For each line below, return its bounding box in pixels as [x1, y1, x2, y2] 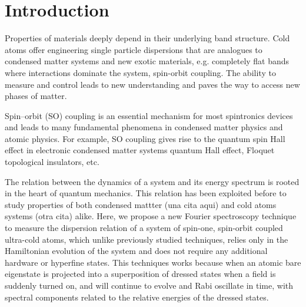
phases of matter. [5, 90, 67, 102]
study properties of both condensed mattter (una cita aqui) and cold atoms [5, 198, 277, 210]
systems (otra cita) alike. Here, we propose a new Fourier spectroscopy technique [5, 210, 297, 222]
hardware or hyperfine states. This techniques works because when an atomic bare [5, 256, 301, 268]
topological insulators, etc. [5, 156, 99, 168]
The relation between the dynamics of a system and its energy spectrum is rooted [5, 175, 300, 187]
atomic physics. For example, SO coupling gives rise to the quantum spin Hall [5, 132, 285, 144]
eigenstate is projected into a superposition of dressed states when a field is [5, 268, 276, 280]
